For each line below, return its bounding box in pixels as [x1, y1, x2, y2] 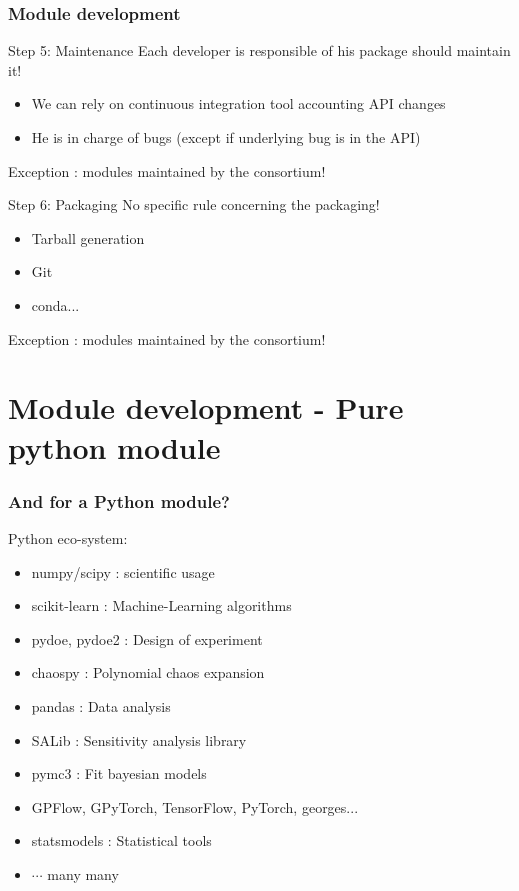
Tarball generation [31, 227, 145, 248]
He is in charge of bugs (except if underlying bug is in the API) [31, 127, 421, 147]
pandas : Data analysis [31, 695, 171, 716]
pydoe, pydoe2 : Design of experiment [31, 628, 263, 649]
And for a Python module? [8, 488, 230, 513]
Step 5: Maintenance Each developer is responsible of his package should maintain [8, 40, 511, 61]
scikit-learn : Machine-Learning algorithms [31, 595, 292, 616]
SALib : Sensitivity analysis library [31, 729, 247, 750]
